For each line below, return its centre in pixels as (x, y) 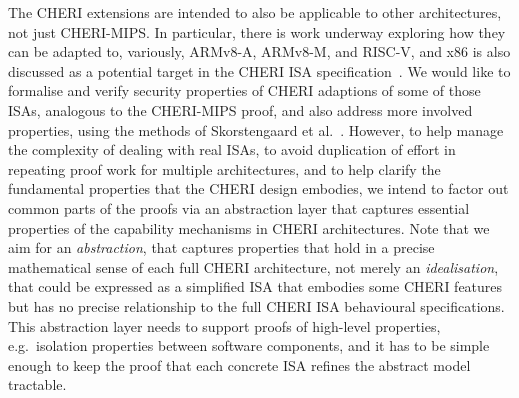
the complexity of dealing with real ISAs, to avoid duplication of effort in (232, 149)
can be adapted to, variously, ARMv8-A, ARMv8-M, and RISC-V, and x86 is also (259, 51)
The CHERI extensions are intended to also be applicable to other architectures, (255, 12)
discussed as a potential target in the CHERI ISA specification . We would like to (259, 70)
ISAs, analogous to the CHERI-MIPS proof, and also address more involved (240, 109)
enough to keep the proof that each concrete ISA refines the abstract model (239, 364)
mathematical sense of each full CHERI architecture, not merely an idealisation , (253, 266)
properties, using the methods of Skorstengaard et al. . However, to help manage (256, 129)
